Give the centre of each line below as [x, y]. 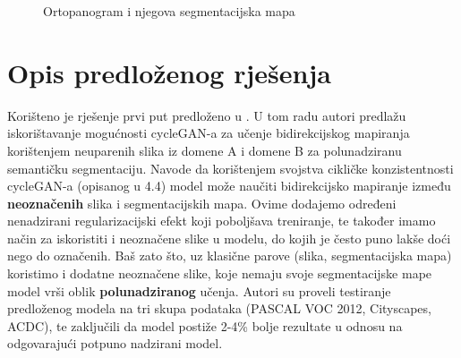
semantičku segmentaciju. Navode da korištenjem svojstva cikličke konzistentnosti [230, 168]
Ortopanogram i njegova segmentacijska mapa [169, 11]
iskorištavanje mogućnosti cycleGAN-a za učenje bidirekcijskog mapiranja [209, 133]
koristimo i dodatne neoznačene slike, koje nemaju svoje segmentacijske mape [220, 273]
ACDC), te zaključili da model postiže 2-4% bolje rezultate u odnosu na [205, 325]
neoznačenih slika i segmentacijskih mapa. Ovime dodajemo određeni [202, 203]
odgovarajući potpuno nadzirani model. [115, 343]
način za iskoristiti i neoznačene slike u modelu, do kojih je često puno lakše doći [229, 238]
